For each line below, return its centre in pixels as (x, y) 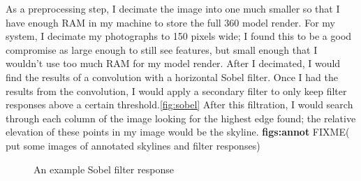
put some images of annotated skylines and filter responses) (133, 145)
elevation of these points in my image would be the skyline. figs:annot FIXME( (178, 132)
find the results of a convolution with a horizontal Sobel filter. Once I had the (172, 77)
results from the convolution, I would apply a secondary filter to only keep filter (176, 90)
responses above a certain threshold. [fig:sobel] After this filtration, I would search (179, 104)
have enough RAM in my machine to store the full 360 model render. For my (170, 22)
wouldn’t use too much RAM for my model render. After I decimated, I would (173, 63)
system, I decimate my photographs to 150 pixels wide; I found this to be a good (179, 36)
